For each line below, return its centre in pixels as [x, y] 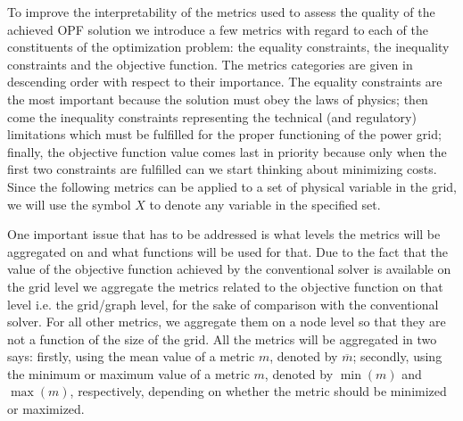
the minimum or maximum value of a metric [128, 373]
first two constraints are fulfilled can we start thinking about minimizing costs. [222, 169]
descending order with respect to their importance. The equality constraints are [225, 82]
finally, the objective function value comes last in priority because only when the [227, 151]
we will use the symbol [69, 204]
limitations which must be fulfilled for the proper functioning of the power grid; [224, 134]
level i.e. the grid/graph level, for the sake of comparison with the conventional [223, 304]
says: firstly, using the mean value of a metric [131, 356]
